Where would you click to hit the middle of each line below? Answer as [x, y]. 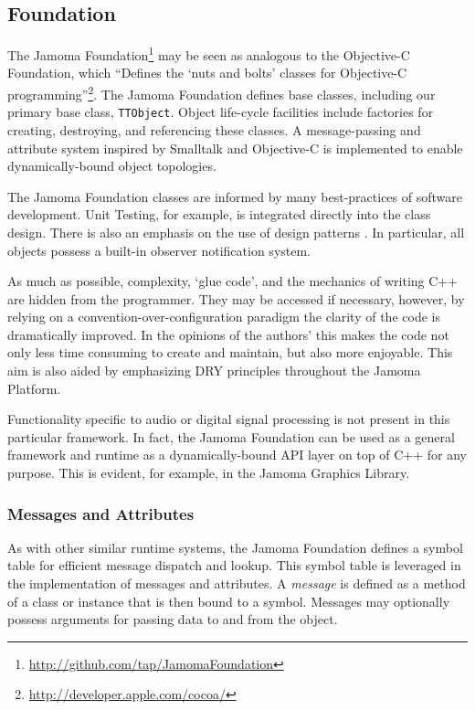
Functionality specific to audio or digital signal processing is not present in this [229, 419]
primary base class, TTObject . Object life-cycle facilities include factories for [221, 112]
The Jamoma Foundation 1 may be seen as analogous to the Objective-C [209, 53]
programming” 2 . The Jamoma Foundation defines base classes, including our [222, 93]
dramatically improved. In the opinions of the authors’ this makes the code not [228, 334]
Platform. [34, 388]
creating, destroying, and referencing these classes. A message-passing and [214, 129]
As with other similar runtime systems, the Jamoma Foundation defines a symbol [235, 547]
